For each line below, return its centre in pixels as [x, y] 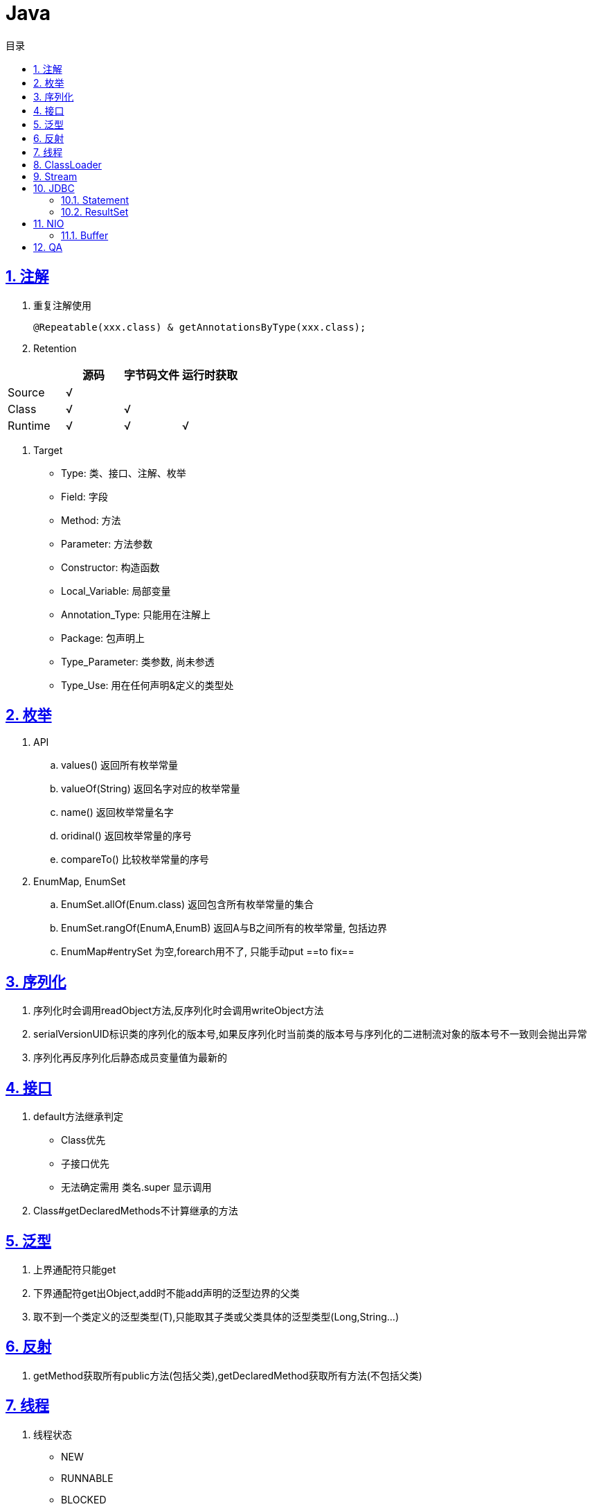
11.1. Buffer [85, 235]
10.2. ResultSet [95, 211]
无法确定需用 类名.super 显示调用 [136, 1187]
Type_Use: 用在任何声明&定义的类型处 [147, 685]
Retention [55, 348]
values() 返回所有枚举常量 [120, 765]
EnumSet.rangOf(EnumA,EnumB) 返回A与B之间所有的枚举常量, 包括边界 [224, 928]
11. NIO [49, 223]
